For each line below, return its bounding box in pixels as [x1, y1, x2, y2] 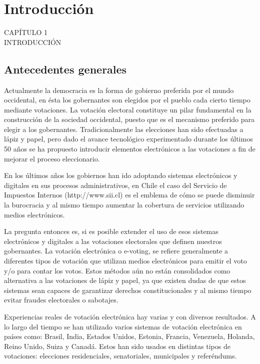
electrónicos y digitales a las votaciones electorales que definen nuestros [4, 235, 222, 246]
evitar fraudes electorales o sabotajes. [4, 294, 118, 305]
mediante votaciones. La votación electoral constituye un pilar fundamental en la [4, 104, 251, 114]
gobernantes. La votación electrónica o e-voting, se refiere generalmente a [4, 245, 228, 256]
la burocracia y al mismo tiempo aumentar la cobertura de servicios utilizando [4, 199, 244, 210]
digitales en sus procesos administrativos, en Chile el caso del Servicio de [4, 179, 227, 190]
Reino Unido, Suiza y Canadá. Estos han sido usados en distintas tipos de [4, 340, 230, 351]
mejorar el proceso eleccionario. [4, 153, 100, 163]
